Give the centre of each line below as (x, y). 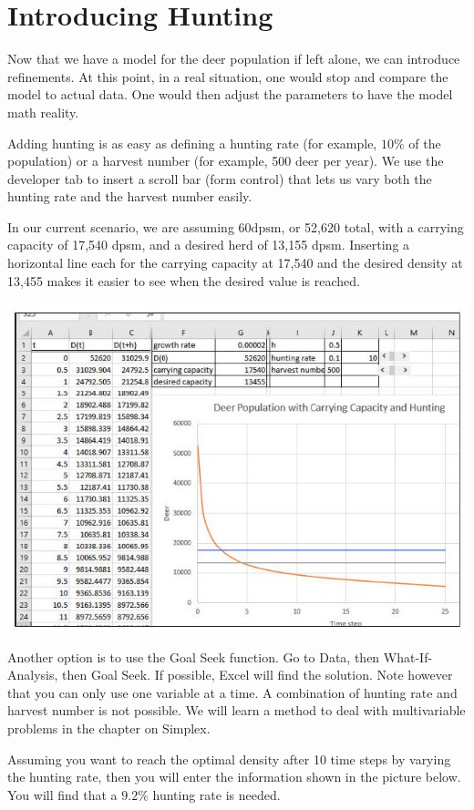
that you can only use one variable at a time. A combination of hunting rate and (232, 692)
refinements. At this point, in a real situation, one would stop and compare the (228, 76)
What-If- (408, 656)
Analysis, (33, 675)
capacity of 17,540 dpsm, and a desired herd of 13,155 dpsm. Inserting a (209, 245)
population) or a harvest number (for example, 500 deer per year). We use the (226, 161)
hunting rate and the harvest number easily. (130, 196)
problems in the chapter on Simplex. (109, 728)
